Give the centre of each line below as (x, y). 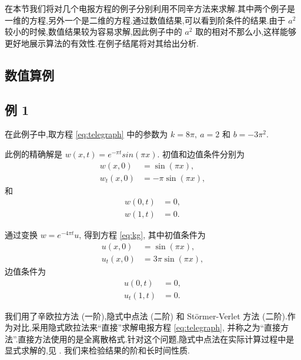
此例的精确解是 (34, 153)
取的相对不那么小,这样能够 (246, 32)
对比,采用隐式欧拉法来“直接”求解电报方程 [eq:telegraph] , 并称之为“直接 (147, 327)
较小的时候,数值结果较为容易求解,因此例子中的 (93, 32)
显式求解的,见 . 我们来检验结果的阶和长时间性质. (98, 350)
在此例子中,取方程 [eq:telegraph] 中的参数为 (86, 134)
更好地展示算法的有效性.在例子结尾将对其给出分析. (102, 43)
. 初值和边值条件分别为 (201, 153)
